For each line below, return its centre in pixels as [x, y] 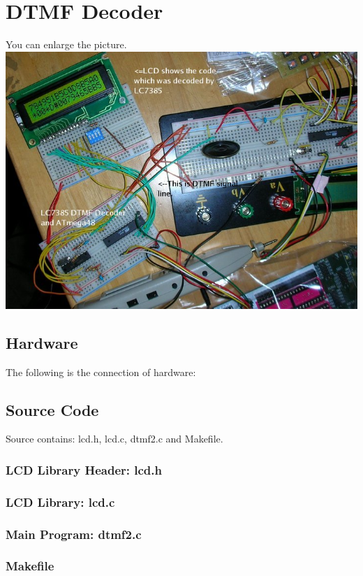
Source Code [52, 409]
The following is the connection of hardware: [101, 372]
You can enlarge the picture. [66, 44]
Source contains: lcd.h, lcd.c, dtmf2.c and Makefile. [114, 439]
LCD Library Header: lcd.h [84, 469]
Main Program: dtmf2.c [74, 534]
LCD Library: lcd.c [60, 502]
